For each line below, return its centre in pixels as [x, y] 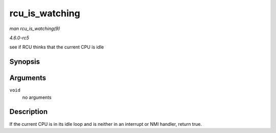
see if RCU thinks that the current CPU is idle [57, 47]
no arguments [37, 97]
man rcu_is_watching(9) [35, 29]
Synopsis [25, 62]
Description [29, 112]
